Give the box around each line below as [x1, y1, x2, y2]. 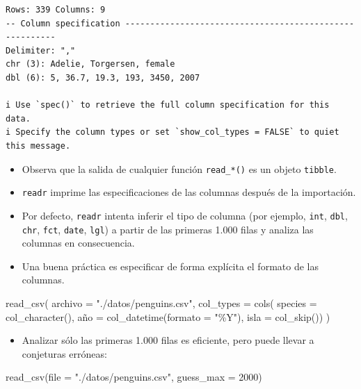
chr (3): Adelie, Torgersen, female [6, 59, 175, 69]
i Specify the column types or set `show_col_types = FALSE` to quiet [6, 127, 339, 138]
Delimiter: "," [6, 45, 76, 56]
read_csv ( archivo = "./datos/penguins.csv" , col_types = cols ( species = [6, 295, 317, 310]
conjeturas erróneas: [22, 346, 107, 361]
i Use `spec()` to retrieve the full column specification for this [6, 100, 330, 110]
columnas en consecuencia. [22, 235, 135, 250]
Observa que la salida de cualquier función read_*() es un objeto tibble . [22, 161, 337, 176]
